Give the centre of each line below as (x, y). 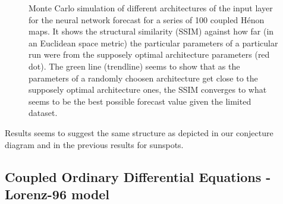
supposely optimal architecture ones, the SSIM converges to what (148, 90)
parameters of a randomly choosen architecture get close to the (143, 78)
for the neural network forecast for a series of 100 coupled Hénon (147, 19)
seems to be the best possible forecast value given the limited (140, 101)
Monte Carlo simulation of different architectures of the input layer (151, 8)
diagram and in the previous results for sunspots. (94, 144)
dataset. (43, 113)
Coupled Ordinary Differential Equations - (138, 176)
